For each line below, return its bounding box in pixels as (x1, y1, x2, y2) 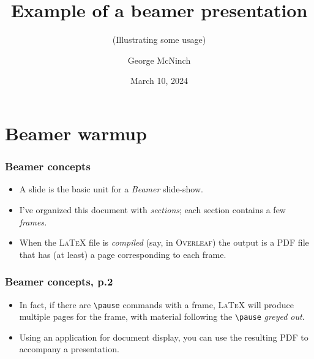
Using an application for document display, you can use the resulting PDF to (19, 330, 308, 343)
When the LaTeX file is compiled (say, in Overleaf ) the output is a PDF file (19, 236, 309, 249)
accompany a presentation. (19, 342, 119, 355)
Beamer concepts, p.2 (5, 274, 113, 289)
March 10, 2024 (130, 74, 189, 87)
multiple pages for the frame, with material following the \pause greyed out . (19, 310, 305, 323)
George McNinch (127, 53, 191, 66)
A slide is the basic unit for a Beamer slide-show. (19, 183, 203, 195)
